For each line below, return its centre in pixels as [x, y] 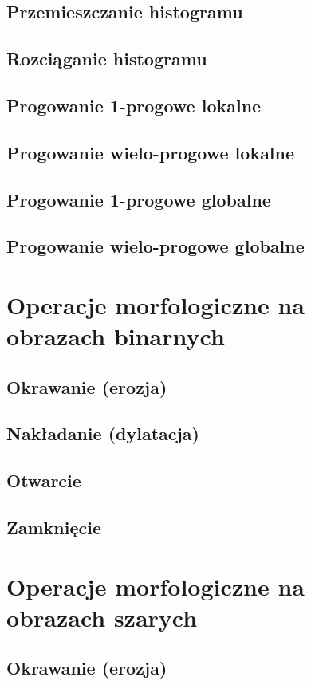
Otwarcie [44, 480]
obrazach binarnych [116, 336]
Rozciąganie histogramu [107, 59]
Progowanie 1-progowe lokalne [134, 105]
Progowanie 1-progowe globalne [139, 199]
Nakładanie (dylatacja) [103, 433]
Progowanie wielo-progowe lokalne [151, 152]
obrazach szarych [102, 617]
